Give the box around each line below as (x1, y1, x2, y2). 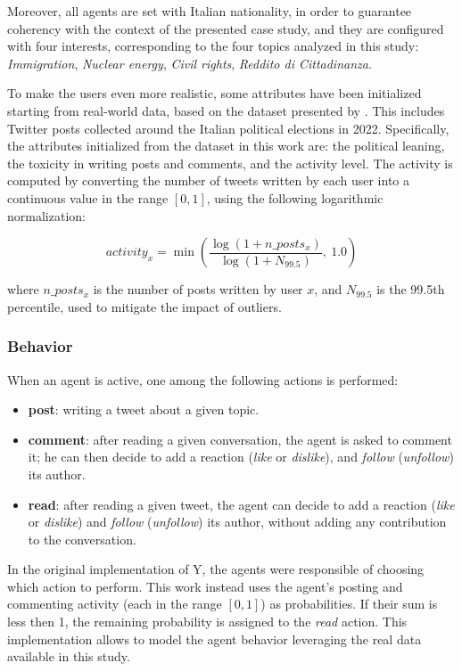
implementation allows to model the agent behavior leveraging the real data (7, 629, 422, 648)
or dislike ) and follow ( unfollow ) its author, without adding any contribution (28, 512, 447, 531)
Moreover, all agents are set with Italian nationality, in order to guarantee (7, 2, 412, 20)
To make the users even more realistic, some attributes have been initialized (7, 84, 422, 102)
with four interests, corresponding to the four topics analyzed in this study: (7, 37, 419, 55)
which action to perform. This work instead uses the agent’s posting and (7, 577, 403, 595)
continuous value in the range (7, 188, 169, 207)
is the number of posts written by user (93, 280, 303, 299)
